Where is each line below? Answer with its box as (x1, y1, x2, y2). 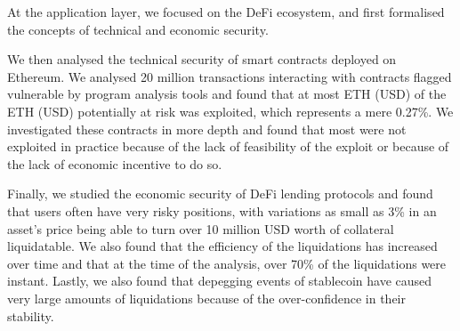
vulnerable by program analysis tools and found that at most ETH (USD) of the (7, 85, 447, 103)
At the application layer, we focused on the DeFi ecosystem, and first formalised (7, 3, 445, 20)
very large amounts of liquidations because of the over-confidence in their (7, 288, 406, 307)
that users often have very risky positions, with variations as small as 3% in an (7, 201, 437, 220)
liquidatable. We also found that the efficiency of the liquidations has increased (7, 237, 438, 255)
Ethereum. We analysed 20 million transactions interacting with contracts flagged (7, 67, 452, 85)
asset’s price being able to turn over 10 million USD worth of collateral (7, 219, 394, 238)
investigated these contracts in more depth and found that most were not (7, 119, 407, 138)
